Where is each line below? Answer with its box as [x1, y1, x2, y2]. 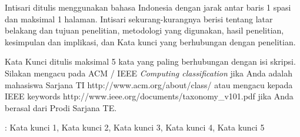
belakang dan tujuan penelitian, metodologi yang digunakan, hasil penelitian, [5, 24, 284, 36]
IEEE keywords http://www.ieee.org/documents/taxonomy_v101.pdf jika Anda [5, 90, 294, 102]
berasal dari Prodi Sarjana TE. [5, 101, 117, 113]
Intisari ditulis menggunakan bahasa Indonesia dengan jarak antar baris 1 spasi [5, 1, 291, 13]
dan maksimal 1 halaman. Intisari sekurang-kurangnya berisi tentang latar [5, 12, 273, 25]
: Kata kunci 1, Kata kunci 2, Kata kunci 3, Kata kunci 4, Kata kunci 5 [5, 121, 265, 133]
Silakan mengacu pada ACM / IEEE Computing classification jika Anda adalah [5, 66, 292, 79]
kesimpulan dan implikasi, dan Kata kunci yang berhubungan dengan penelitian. [5, 35, 296, 48]
